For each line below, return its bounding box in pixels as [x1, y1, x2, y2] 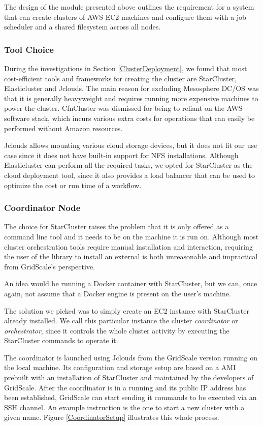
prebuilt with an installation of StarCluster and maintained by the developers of [4, 372, 254, 383]
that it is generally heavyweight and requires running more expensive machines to [4, 93, 258, 103]
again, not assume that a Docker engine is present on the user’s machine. [4, 288, 231, 298]
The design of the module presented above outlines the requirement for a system [4, 2, 254, 12]
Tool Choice [4, 43, 54, 55]
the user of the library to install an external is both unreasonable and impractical [4, 251, 258, 262]
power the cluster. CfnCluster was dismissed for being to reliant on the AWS [4, 103, 243, 113]
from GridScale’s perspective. [4, 261, 95, 271]
